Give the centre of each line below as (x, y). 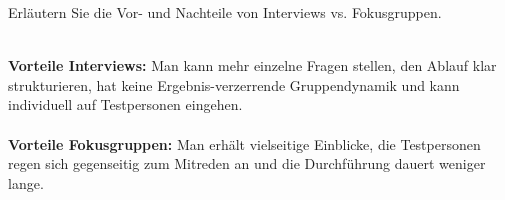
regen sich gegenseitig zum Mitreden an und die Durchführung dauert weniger (247, 163)
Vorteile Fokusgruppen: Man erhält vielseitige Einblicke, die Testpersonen (244, 143)
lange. (26, 182)
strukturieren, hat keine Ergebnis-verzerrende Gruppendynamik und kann (234, 84)
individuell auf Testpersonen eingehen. (125, 104)
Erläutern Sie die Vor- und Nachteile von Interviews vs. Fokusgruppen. (225, 12)
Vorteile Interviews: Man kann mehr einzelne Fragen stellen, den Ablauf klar (252, 65)
